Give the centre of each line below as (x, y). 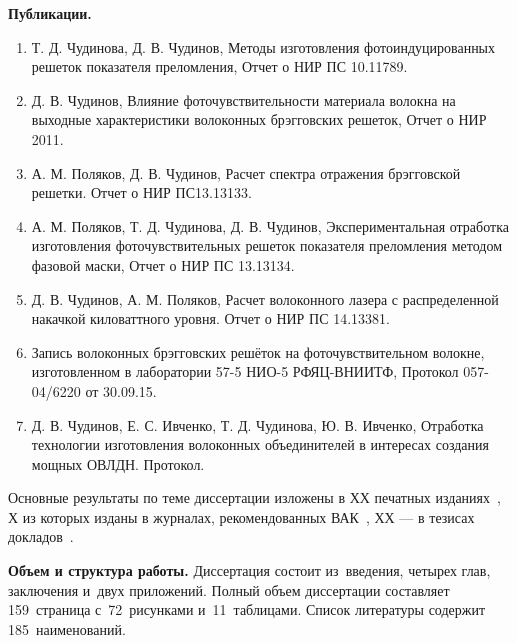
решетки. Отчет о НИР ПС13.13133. (141, 192)
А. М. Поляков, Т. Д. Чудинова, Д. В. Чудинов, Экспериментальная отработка (270, 225)
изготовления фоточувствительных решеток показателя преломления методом (266, 245)
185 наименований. (67, 628)
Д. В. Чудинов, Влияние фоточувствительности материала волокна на (243, 99)
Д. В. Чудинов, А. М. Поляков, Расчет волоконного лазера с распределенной (265, 298)
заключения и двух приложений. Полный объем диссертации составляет (229, 589)
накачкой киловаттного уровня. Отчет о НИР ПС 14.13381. (210, 318)
